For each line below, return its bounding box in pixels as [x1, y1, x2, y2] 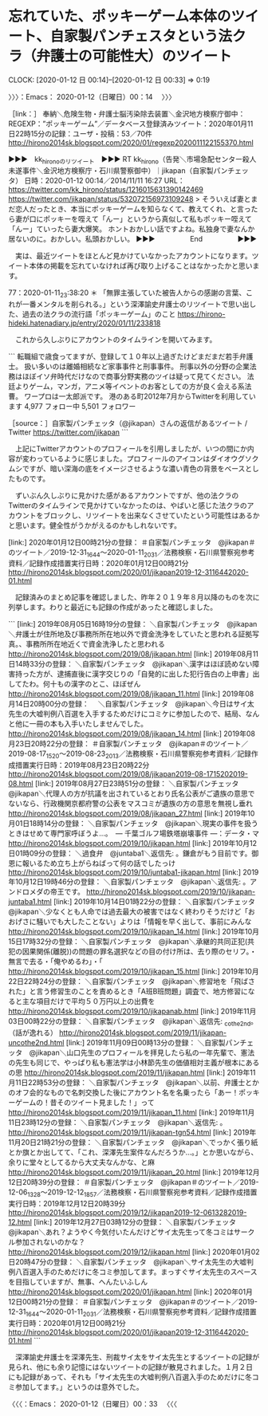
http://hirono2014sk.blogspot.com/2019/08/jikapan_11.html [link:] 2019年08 [8, 689, 254, 698]
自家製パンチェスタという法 [49, 27, 233, 45]
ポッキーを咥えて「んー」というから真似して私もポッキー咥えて [42, 214, 253, 223]
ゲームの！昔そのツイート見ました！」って [14, 1097, 155, 1107]
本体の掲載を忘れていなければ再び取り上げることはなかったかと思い [29, 261, 253, 270]
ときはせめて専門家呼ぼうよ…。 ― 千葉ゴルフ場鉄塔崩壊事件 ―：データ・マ [8, 828, 259, 838]
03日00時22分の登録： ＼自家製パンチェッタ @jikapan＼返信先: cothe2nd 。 [8, 1017, 258, 1028]
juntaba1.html [8, 897, 52, 907]
